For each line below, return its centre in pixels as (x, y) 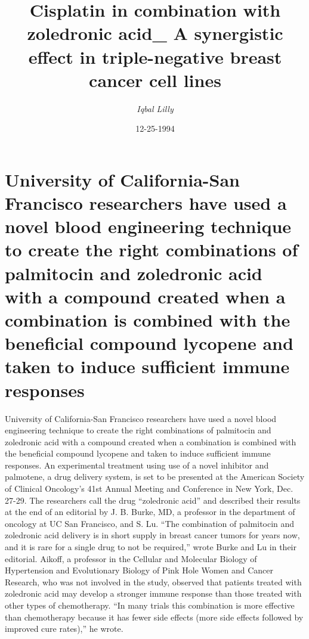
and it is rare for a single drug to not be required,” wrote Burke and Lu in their (151, 547)
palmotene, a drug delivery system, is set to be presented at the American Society (155, 477)
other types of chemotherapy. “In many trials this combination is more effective (150, 605)
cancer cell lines (155, 80)
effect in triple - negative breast (155, 56)
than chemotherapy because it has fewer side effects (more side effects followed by (154, 617)
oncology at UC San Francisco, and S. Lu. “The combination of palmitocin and (150, 523)
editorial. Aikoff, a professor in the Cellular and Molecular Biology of (131, 558)
